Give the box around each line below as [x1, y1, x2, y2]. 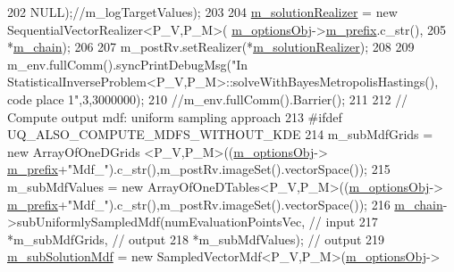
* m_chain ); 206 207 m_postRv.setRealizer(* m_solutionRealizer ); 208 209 [7, 37, 415, 56]
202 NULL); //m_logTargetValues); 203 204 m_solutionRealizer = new [7, 3, 398, 21]
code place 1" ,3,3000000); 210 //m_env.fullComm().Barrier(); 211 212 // [7, 89, 408, 108]
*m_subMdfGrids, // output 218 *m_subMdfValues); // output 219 [7, 229, 385, 248]
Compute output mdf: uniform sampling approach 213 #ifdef [7, 107, 342, 126]
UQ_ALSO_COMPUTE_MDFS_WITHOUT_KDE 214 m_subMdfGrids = [7, 125, 433, 144]
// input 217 [308, 212, 378, 231]
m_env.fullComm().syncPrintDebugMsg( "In [7, 54, 248, 73]
